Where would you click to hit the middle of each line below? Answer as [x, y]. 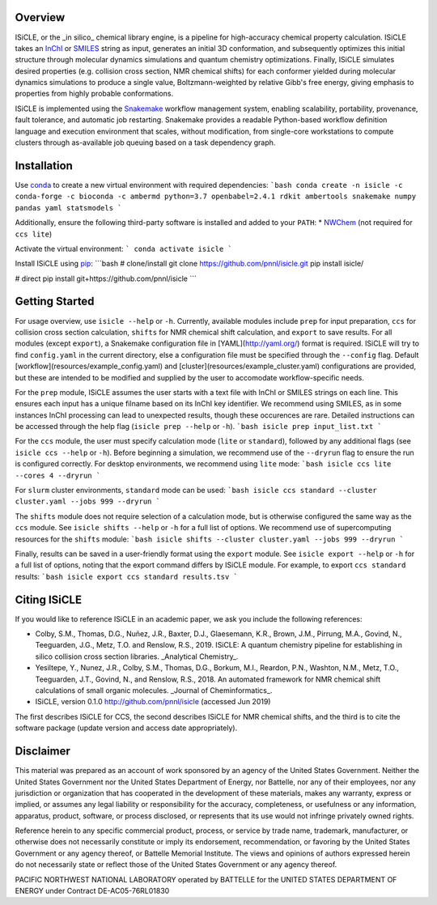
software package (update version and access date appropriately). [126, 728]
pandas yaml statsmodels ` [68, 208]
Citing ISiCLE [49, 599]
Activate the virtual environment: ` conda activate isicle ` [123, 249]
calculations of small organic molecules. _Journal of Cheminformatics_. [154, 690]
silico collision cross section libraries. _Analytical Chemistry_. [137, 656]
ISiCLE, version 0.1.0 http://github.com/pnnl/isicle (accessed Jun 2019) [153, 702]
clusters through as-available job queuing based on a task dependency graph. [145, 142]
